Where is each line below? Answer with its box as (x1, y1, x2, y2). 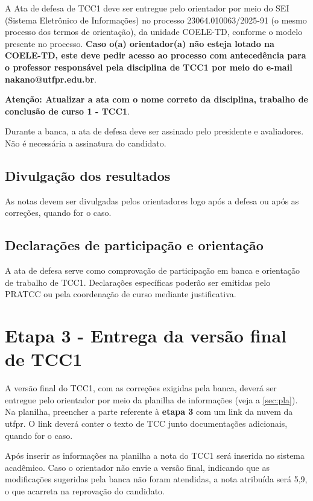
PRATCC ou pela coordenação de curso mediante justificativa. (5, 288, 236, 300)
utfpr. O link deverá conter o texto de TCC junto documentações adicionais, (5, 417, 288, 429)
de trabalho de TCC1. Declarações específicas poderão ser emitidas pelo (5, 276, 271, 288)
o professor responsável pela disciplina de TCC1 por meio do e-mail (5, 60, 292, 73)
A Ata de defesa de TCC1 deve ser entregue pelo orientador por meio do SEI (5, 2, 289, 14)
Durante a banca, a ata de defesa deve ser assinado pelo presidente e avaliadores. (5, 125, 304, 137)
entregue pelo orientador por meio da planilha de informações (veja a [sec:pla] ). (5, 393, 298, 406)
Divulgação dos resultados (5, 166, 171, 184)
